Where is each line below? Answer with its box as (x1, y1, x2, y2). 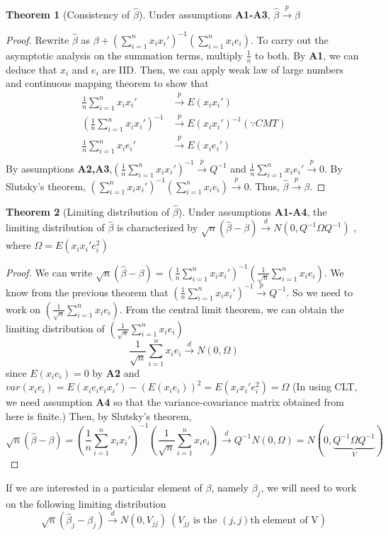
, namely (211, 480, 249, 495)
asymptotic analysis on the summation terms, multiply (6, 47, 243, 62)
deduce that (6, 62, 57, 76)
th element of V (250, 515, 319, 526)
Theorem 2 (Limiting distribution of (6, 204, 170, 219)
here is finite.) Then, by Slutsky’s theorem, (6, 408, 192, 423)
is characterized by (117, 220, 198, 235)
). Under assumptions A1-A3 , (138, 6, 270, 21)
